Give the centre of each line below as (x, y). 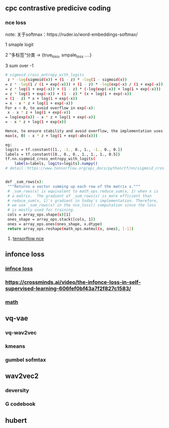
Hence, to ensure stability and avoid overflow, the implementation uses (84, 131)
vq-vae (17, 318)
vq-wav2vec (21, 333)
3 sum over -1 (19, 66)
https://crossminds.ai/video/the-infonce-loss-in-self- (73, 282)
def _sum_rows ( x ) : (24, 182)
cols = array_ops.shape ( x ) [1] (39, 215)
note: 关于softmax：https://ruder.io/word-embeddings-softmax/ (72, 34)
